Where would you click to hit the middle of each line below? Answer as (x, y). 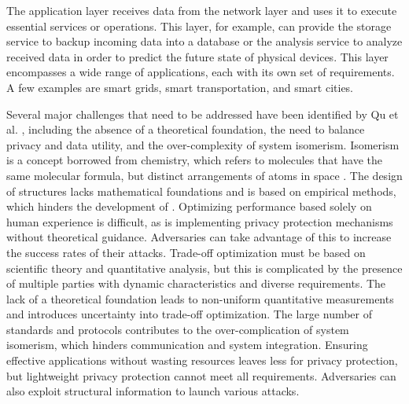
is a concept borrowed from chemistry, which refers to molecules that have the (195, 160)
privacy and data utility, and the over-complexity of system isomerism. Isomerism (203, 144)
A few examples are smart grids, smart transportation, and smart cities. (180, 87)
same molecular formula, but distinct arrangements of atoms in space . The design (204, 175)
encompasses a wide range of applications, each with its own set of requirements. (201, 72)
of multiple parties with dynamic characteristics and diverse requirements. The (196, 283)
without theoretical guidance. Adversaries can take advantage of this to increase (199, 237)
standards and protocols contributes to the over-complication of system (178, 329)
